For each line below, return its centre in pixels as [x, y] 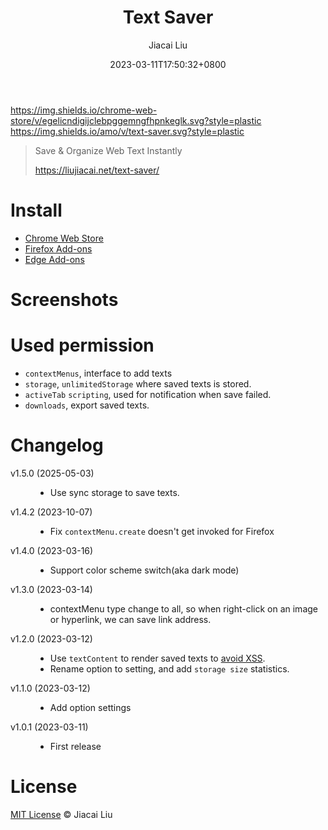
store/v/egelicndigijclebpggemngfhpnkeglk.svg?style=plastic [136, 120]
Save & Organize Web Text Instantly [108, 150]
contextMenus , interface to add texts [98, 373]
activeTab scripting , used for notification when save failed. [148, 394]
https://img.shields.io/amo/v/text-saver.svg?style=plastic [127, 131]
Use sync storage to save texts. [114, 492]
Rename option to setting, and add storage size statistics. [169, 668]
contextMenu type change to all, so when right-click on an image [183, 608]
